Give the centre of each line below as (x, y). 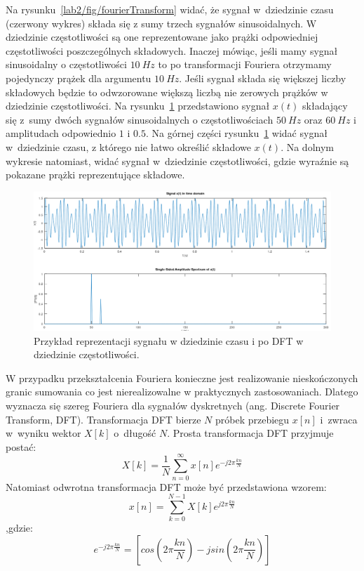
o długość (135, 433)
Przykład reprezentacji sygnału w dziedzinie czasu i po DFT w (169, 340)
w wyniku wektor (43, 433)
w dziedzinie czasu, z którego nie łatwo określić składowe (128, 146)
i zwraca (339, 419)
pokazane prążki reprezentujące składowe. (95, 175)
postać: (21, 446)
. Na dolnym (307, 146)
